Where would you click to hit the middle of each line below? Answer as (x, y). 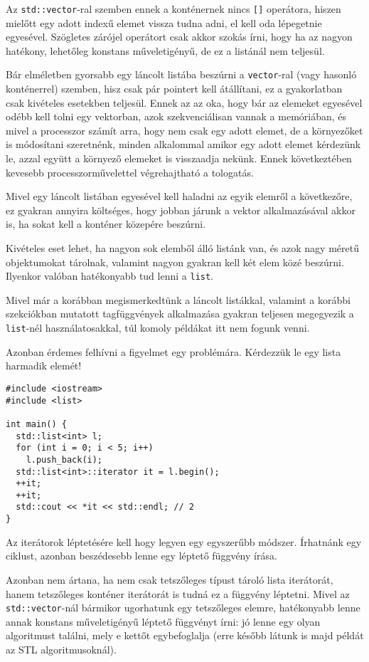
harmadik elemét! (44, 366)
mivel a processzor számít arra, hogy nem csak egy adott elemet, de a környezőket (184, 130)
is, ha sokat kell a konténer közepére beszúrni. (106, 224)
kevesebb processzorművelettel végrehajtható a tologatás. (130, 172)
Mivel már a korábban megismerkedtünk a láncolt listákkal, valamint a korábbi (178, 299)
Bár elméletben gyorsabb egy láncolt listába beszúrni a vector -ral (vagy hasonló (181, 74)
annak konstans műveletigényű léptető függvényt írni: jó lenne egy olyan (163, 621)
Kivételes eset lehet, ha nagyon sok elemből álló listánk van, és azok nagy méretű (182, 248)
